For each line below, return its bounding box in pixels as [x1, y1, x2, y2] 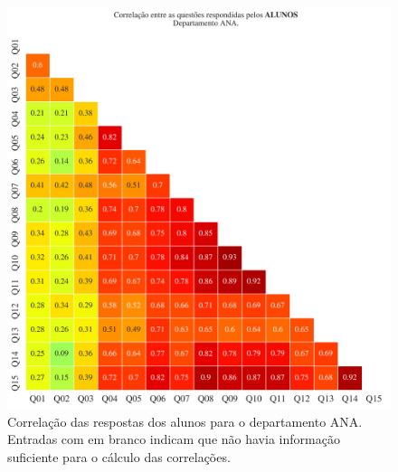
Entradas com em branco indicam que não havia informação [7, 430, 340, 448]
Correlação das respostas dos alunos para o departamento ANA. [7, 411, 363, 430]
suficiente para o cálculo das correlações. [7, 447, 231, 466]
